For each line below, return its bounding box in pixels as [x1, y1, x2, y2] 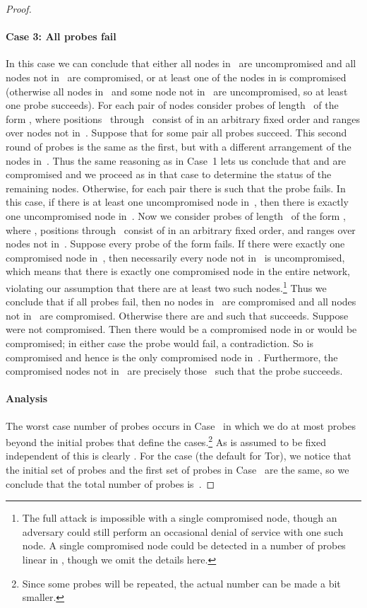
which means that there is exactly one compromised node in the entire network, [6, 264, 351, 279]
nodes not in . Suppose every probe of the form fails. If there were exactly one [6, 236, 345, 251]
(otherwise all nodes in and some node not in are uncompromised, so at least [6, 83, 348, 98]
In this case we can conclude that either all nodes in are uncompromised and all [6, 56, 356, 71]
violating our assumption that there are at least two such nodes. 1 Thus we [6, 278, 327, 295]
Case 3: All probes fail [6, 29, 116, 44]
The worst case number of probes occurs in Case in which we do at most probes [6, 418, 356, 433]
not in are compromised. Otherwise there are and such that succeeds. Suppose [6, 308, 349, 322]
